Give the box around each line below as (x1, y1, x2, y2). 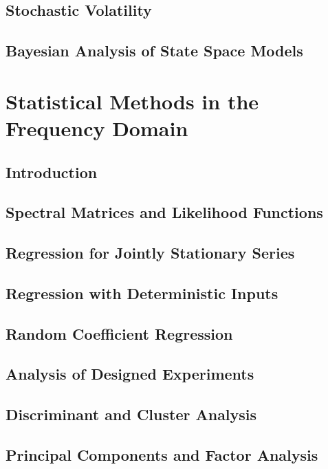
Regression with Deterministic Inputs (6, 282, 278, 303)
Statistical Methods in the (6, 87, 259, 115)
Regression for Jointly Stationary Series (6, 242, 295, 263)
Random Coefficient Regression (6, 323, 233, 344)
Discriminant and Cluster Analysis (6, 404, 257, 425)
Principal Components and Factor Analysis (6, 444, 318, 465)
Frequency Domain (6, 113, 188, 142)
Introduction (6, 161, 98, 182)
